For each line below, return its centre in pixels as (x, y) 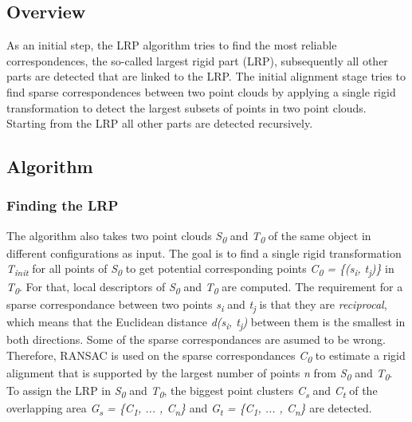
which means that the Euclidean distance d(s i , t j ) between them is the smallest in (206, 322)
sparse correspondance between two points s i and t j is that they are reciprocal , (197, 305)
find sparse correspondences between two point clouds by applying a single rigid (201, 91)
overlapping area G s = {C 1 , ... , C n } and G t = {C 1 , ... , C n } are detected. (189, 408)
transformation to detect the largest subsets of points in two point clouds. (186, 107)
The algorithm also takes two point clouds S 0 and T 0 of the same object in (189, 236)
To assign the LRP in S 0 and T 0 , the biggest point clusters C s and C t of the (192, 391)
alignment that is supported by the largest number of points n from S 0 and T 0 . (200, 373)
